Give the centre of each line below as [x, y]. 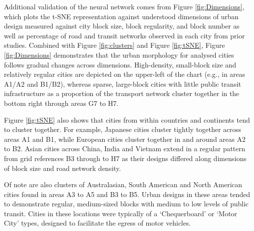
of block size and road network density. [63, 168]
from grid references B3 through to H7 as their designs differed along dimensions [125, 158]
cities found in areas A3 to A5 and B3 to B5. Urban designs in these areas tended [127, 194]
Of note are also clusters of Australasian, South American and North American [123, 184]
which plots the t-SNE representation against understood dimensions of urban [121, 16]
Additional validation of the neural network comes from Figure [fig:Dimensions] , [124, 6]
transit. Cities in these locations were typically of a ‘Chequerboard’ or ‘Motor [121, 213]
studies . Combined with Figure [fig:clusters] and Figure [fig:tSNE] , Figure [114, 45]
